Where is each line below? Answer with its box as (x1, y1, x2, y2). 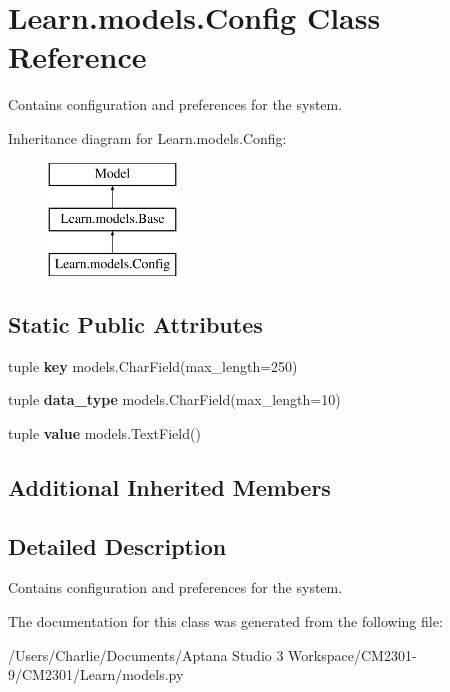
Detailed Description (8, 530, 227, 561)
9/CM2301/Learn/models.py (8, 664, 184, 685)
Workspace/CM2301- (288, 644, 417, 665)
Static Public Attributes (8, 308, 263, 339)
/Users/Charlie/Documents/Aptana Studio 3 (8, 644, 284, 665)
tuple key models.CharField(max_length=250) (8, 355, 298, 376)
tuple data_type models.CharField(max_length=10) (8, 389, 341, 410)
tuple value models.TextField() (8, 422, 201, 443)
